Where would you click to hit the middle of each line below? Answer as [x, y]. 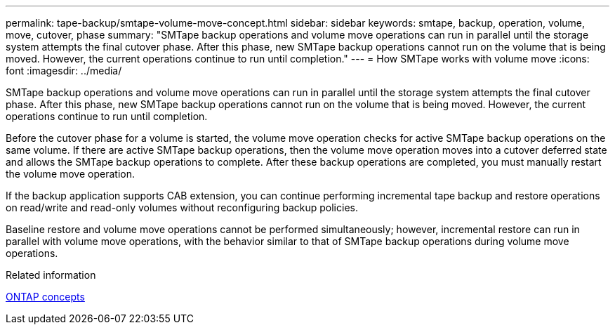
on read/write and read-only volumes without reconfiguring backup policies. [182, 207]
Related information [51, 275]
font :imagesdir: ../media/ [64, 71]
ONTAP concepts [45, 297]
